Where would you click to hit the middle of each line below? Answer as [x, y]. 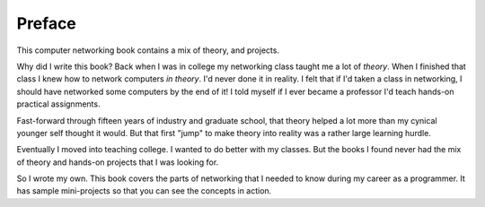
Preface [46, 23]
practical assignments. [58, 104]
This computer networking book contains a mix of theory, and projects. [148, 50]
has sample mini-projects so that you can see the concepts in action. [144, 191]
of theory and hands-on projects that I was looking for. [118, 162]
